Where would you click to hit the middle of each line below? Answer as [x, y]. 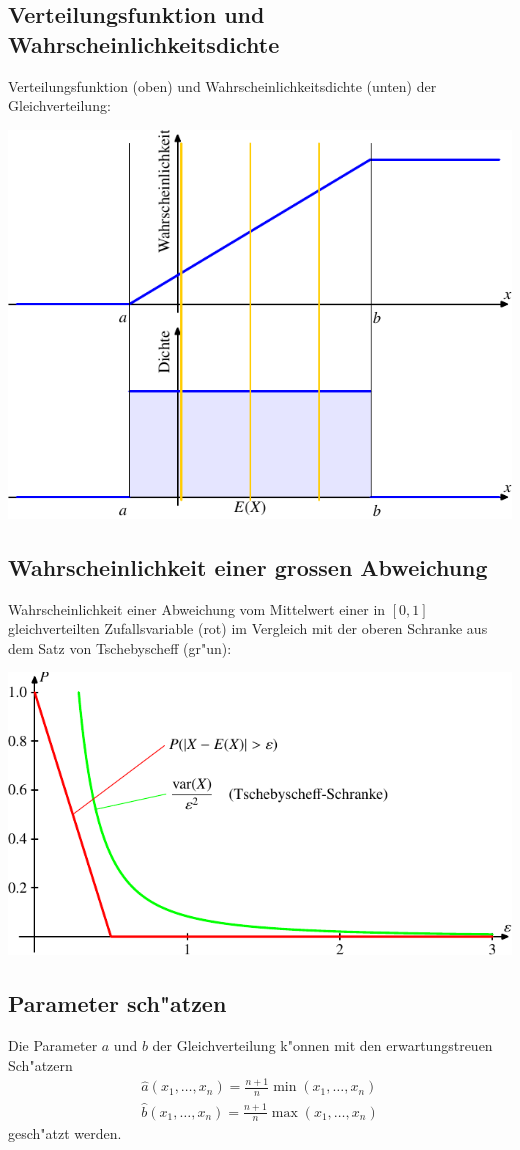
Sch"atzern [40, 1064]
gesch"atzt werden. [65, 1133]
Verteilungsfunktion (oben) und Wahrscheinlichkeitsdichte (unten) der [222, 85]
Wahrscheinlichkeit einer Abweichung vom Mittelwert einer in [197, 608]
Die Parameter [53, 1044]
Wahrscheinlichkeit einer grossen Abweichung [248, 566]
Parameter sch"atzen [117, 1003]
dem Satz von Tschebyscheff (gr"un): [120, 647]
